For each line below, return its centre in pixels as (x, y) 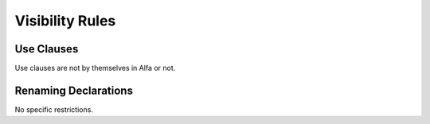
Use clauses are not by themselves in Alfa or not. (95, 68)
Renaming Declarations (74, 90)
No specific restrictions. (54, 109)
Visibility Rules (65, 21)
